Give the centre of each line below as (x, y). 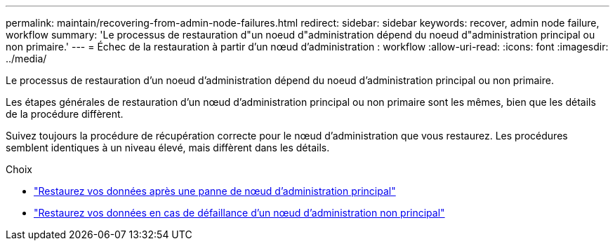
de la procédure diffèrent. (65, 114)
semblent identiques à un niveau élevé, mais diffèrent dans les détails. (168, 148)
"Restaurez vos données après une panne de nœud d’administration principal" (215, 191)
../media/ (26, 59)
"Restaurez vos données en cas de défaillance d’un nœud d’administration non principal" (239, 213)
